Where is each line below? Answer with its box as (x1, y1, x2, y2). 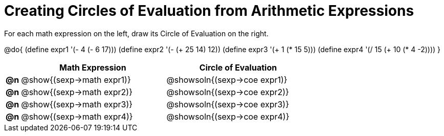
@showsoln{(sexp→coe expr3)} (166, 99, 290, 109)
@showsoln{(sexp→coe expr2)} (166, 86, 289, 97)
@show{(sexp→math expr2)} (21, 86, 132, 97)
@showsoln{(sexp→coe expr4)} (166, 111, 290, 122)
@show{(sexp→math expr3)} (21, 99, 133, 109)
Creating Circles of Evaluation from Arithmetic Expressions (4, 2, 414, 19)
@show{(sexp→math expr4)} (21, 111, 133, 122)
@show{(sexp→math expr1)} (21, 74, 131, 85)
